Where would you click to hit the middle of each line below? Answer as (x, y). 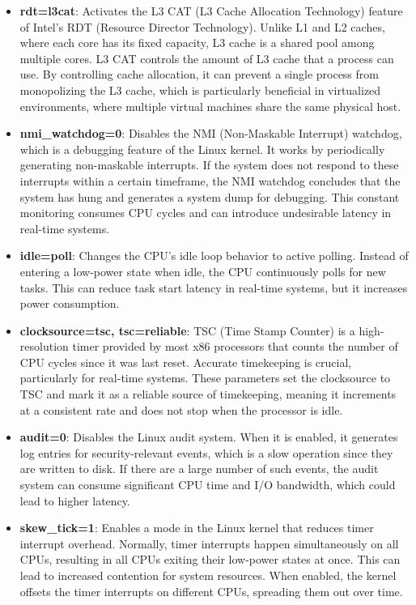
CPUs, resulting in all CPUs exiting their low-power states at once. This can (210, 559)
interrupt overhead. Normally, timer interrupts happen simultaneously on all (209, 543)
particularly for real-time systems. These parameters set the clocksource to (205, 378)
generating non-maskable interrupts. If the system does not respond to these (209, 165)
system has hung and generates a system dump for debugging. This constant (210, 196)
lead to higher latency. (75, 500)
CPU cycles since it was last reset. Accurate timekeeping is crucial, (186, 362)
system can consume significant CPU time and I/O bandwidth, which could (208, 485)
